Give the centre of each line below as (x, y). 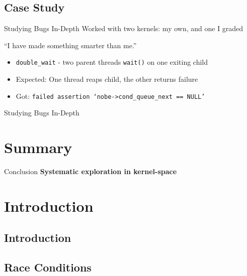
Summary (38, 147)
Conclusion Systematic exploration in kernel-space (91, 171)
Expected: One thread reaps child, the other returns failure (107, 79)
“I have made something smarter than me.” (70, 45)
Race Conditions (48, 267)
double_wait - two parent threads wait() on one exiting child (112, 62)
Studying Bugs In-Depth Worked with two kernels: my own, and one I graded (124, 28)
